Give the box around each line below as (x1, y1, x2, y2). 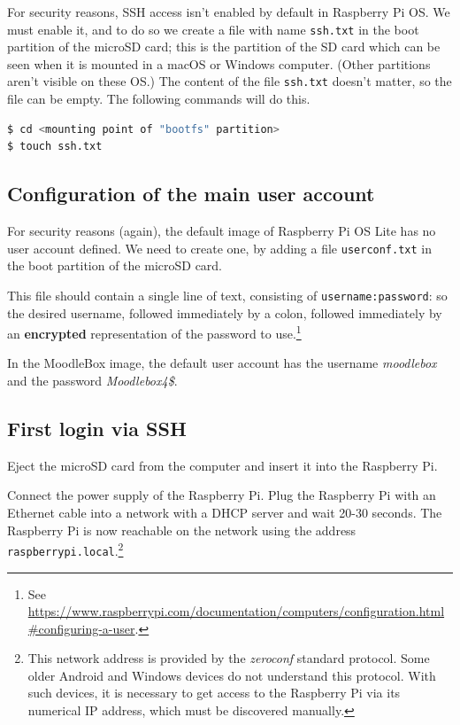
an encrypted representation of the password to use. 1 (7, 322, 302, 342)
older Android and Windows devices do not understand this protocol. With (27, 666, 436, 684)
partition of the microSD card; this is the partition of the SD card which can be (7, 37, 441, 56)
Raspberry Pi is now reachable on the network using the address (7, 520, 356, 539)
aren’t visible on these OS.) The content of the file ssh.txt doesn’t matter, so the (7, 72, 452, 90)
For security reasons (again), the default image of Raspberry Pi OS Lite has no (7, 222, 436, 240)
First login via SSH (7, 415, 187, 441)
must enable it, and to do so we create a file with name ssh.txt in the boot (7, 19, 419, 38)
